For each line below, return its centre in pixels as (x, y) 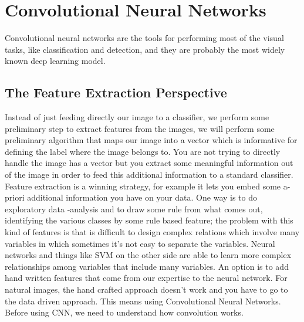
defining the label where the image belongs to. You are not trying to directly (143, 151)
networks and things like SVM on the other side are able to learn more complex (148, 255)
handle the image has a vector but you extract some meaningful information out (149, 163)
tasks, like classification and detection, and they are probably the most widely (145, 49)
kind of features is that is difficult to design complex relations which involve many (152, 232)
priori (15, 197)
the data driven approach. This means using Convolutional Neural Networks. (143, 301)
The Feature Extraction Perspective (116, 92)
